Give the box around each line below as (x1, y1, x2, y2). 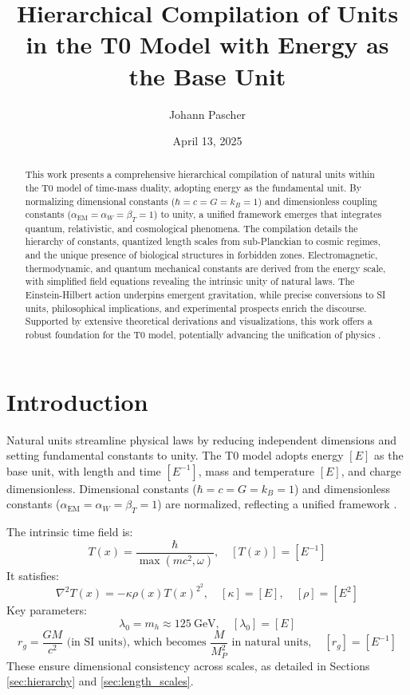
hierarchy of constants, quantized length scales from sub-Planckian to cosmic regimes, (25, 235, 381, 248)
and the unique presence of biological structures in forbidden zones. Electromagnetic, (25, 248, 378, 262)
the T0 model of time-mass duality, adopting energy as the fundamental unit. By (25, 181, 361, 195)
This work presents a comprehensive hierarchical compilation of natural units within (25, 168, 375, 181)
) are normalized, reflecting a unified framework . (157, 496, 397, 512)
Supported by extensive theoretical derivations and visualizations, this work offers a (25, 314, 373, 328)
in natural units (231, 637, 309, 649)
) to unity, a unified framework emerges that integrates (153, 207, 382, 221)
